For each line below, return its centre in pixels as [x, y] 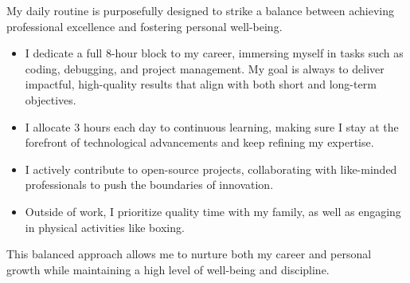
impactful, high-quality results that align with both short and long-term [201, 84]
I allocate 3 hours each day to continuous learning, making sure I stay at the [212, 126]
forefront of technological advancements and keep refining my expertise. [199, 142]
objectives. [51, 99]
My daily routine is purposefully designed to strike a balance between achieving [200, 10]
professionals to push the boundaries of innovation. [149, 185]
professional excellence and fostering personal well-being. [144, 26]
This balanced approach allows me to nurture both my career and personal [189, 254]
